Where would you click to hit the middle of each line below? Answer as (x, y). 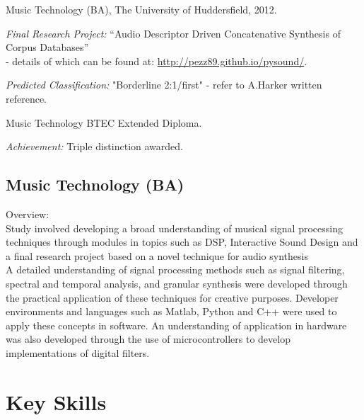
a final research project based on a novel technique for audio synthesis (157, 255)
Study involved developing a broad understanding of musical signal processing (174, 228)
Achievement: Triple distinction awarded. (94, 146)
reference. (27, 98)
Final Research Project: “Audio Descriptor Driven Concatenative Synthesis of (173, 33)
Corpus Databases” (47, 47)
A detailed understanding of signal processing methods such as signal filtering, (175, 269)
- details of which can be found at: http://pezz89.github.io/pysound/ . (157, 61)
